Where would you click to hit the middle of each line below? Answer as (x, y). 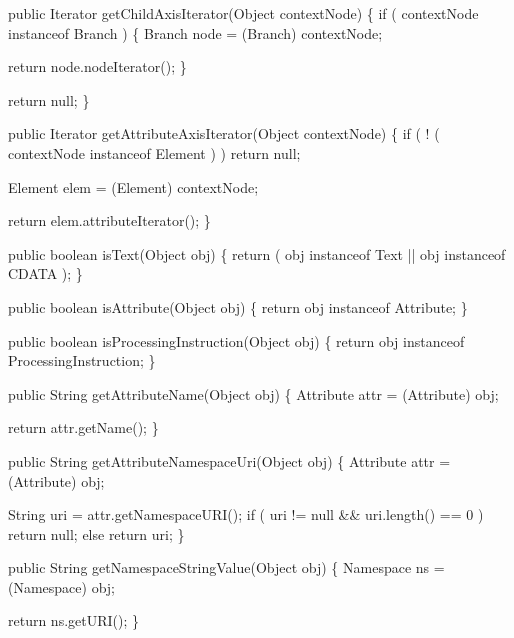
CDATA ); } (45, 273)
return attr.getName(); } (83, 427)
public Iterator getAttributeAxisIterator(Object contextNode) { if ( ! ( (224, 133)
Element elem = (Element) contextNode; (133, 186)
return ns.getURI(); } (74, 620)
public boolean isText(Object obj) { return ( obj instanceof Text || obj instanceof (257, 253)
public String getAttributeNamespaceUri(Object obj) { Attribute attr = (229, 460)
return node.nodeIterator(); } (97, 66)
